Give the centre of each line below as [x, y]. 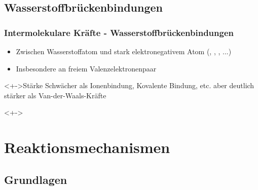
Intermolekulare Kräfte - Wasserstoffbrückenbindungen [119, 32]
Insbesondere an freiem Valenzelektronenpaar [86, 68]
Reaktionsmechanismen [87, 147]
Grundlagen [36, 179]
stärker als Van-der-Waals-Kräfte [55, 95]
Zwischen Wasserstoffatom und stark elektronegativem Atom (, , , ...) [124, 51]
